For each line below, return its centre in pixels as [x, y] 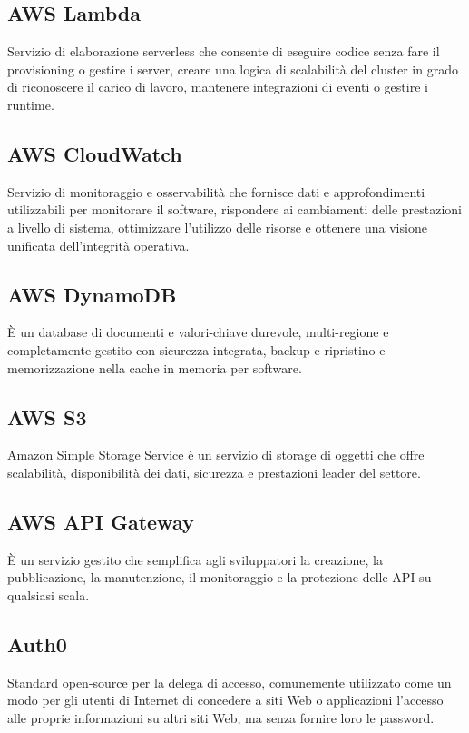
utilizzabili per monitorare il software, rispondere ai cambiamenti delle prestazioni [235, 209]
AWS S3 [47, 416]
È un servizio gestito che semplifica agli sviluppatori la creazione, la [195, 559]
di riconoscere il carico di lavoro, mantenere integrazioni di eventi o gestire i [218, 87]
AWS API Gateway [101, 521]
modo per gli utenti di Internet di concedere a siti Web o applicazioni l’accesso [225, 700]
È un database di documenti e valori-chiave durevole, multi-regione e [198, 332]
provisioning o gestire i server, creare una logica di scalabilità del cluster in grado [233, 69]
